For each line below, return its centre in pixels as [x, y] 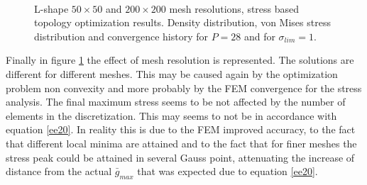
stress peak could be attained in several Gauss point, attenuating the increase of [180, 157]
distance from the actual [59, 171]
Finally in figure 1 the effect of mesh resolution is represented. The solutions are [180, 60]
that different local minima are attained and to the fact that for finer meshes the [181, 143]
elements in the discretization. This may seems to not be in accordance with [171, 115]
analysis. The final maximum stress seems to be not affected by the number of [176, 102]
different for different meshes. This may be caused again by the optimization [172, 73]
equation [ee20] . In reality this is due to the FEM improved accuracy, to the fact [181, 129]
